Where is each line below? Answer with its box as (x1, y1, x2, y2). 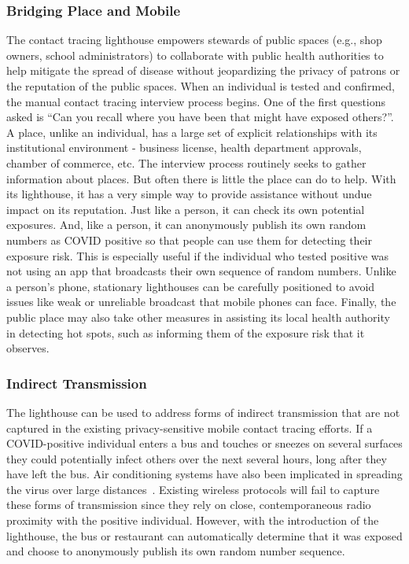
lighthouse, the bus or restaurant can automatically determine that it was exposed (6, 527, 403, 544)
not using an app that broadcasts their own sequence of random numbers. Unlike (6, 263, 396, 279)
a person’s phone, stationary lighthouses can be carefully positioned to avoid (6, 278, 375, 294)
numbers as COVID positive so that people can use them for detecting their (6, 231, 372, 248)
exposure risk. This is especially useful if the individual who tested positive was (6, 247, 389, 264)
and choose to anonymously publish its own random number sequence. (6, 543, 345, 559)
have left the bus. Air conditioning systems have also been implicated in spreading (6, 466, 403, 482)
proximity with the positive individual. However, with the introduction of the (6, 512, 379, 529)
